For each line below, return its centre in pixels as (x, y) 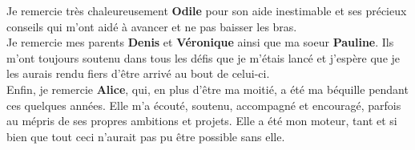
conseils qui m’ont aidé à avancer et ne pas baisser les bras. (152, 26)
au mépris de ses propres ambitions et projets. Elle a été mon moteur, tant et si (202, 121)
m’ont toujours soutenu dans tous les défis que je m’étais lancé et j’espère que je (203, 57)
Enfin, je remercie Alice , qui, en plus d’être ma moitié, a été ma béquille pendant (207, 89)
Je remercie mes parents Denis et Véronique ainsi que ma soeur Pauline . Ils (200, 42)
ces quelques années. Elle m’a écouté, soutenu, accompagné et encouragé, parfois (204, 105)
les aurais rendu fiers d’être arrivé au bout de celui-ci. (138, 73)
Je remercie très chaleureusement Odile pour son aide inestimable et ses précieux (207, 10)
